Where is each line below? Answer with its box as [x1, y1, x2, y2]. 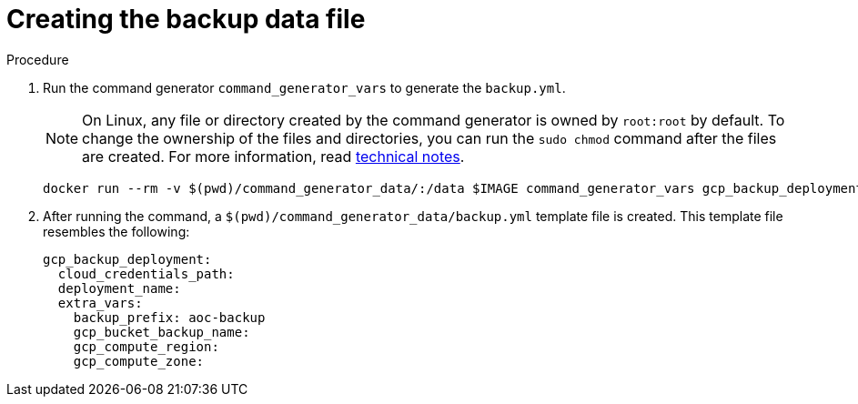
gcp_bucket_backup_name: [73, 324, 250, 339]
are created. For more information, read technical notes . [82, 146, 465, 166]
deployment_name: [57, 280, 181, 296]
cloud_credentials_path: [57, 266, 235, 281]
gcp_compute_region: [73, 338, 219, 354]
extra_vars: [57, 295, 143, 310]
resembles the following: [43, 223, 190, 239]
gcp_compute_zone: [73, 353, 205, 369]
